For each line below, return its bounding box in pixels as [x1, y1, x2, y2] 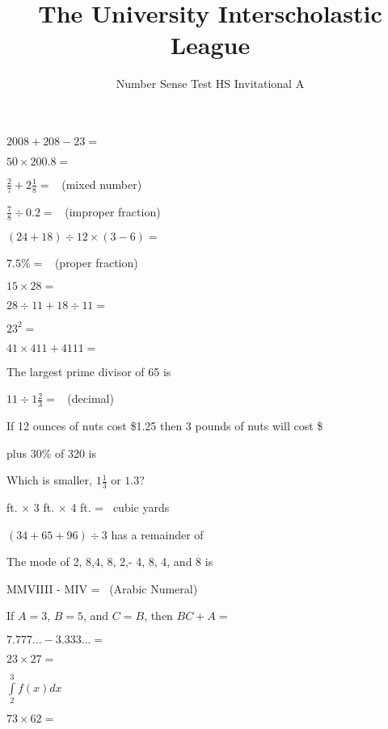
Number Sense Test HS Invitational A [116, 75, 305, 92]
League [170, 28, 251, 61]
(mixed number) [61, 175, 142, 192]
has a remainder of [111, 526, 204, 543]
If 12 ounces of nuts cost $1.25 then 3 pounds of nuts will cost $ [6, 417, 323, 434]
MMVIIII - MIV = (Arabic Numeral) [6, 580, 198, 597]
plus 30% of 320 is [6, 444, 96, 461]
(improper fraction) [65, 203, 161, 220]
